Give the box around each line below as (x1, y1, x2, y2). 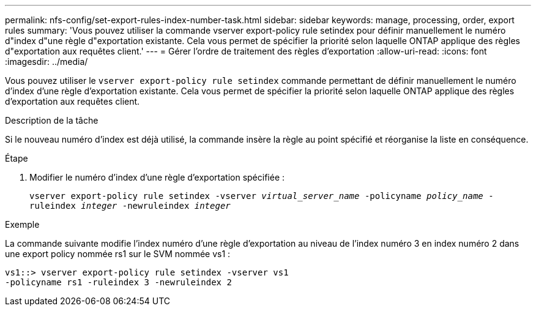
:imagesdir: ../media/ (5, 56, 88, 67)
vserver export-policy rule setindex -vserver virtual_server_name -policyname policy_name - (29, 191, 494, 201)
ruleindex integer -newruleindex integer (29, 201, 231, 211)
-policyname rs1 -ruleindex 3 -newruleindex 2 (5, 277, 232, 287)
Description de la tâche (5, 115, 99, 126)
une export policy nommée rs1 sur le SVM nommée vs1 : (5, 249, 231, 259)
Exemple (5, 219, 40, 230)
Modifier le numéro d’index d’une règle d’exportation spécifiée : (29, 172, 285, 182)
